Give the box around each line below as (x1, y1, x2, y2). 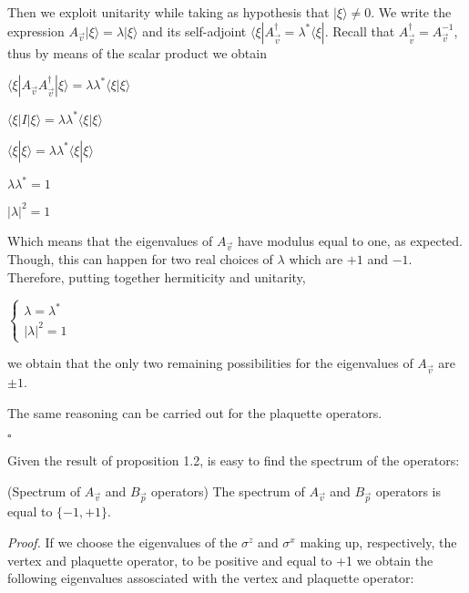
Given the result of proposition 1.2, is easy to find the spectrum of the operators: (7, 451, 460, 470)
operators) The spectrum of (151, 481, 305, 500)
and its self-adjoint (142, 21, 247, 40)
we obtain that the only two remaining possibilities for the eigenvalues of (7, 353, 413, 373)
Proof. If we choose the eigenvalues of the (7, 533, 238, 552)
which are (289, 250, 343, 269)
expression (7, 21, 65, 40)
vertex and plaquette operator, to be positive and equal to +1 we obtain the (7, 550, 433, 569)
